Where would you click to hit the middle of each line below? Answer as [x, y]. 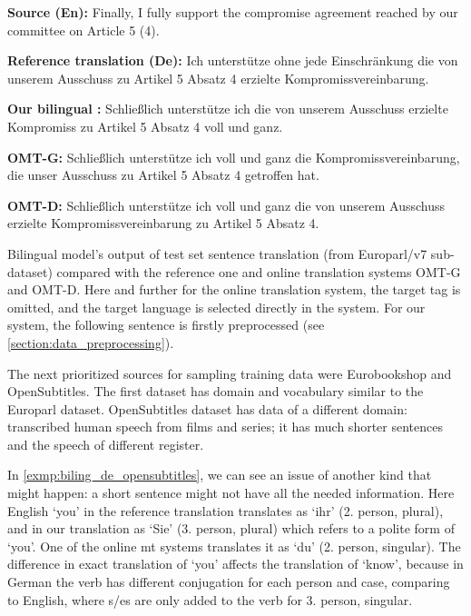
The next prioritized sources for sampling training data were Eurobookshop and [230, 373]
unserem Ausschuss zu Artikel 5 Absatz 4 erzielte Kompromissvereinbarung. [218, 78]
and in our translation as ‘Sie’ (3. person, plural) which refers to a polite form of [231, 528]
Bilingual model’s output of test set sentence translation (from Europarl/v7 [217, 253]
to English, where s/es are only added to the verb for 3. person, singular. [210, 599]
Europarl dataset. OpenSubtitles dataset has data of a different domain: [207, 408]
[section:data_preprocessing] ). [91, 342]
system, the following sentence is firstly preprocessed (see [166, 325]
